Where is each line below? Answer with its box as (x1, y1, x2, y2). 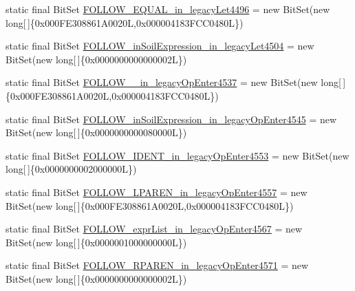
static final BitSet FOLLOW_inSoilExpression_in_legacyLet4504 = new (6, 39, 314, 53)
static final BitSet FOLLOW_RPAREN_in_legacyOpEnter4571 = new (6, 258, 309, 272)
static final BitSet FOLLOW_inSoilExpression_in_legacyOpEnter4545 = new (6, 111, 337, 126)
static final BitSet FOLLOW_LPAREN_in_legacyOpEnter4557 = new (6, 184, 308, 199)
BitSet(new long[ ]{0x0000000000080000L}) (6, 125, 187, 140)
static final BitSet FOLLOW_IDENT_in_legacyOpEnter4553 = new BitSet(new (6, 148, 349, 162)
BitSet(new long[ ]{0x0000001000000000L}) (6, 235, 187, 249)
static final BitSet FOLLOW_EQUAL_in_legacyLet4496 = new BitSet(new (6, 2, 330, 16)
